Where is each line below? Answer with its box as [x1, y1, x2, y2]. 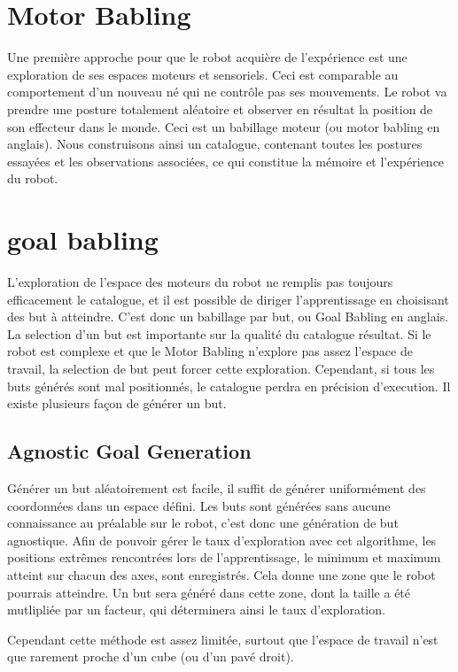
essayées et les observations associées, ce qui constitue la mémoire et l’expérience [7, 151, 445, 170]
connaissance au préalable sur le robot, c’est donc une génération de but [7, 514, 399, 532]
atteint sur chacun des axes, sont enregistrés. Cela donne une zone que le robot [7, 565, 436, 583]
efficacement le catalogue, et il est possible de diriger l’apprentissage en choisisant [7, 290, 449, 308]
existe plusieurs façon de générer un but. [7, 394, 227, 413]
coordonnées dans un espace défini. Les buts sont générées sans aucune [7, 496, 391, 514]
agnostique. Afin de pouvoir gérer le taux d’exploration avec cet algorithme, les [7, 530, 437, 549]
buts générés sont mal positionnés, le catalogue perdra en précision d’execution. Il [7, 376, 451, 395]
